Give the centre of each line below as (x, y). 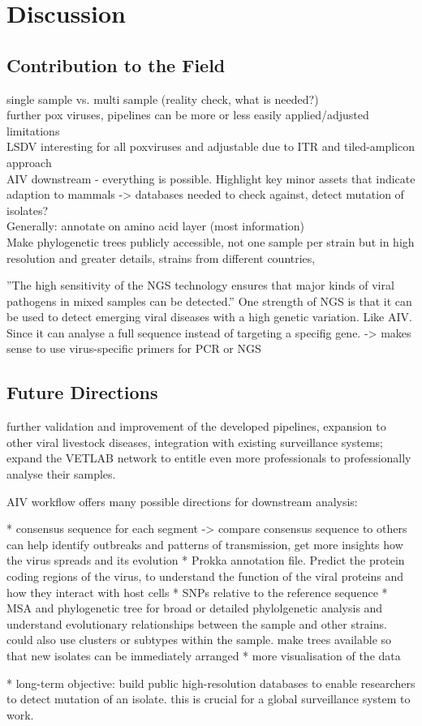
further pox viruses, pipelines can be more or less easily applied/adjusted (188, 115)
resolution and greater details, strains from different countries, (161, 258)
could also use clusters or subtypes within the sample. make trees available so (199, 640)
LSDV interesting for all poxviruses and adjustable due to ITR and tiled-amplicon (211, 146)
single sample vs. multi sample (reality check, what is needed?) (163, 99)
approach (29, 162)
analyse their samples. (61, 474)
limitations (33, 130)
